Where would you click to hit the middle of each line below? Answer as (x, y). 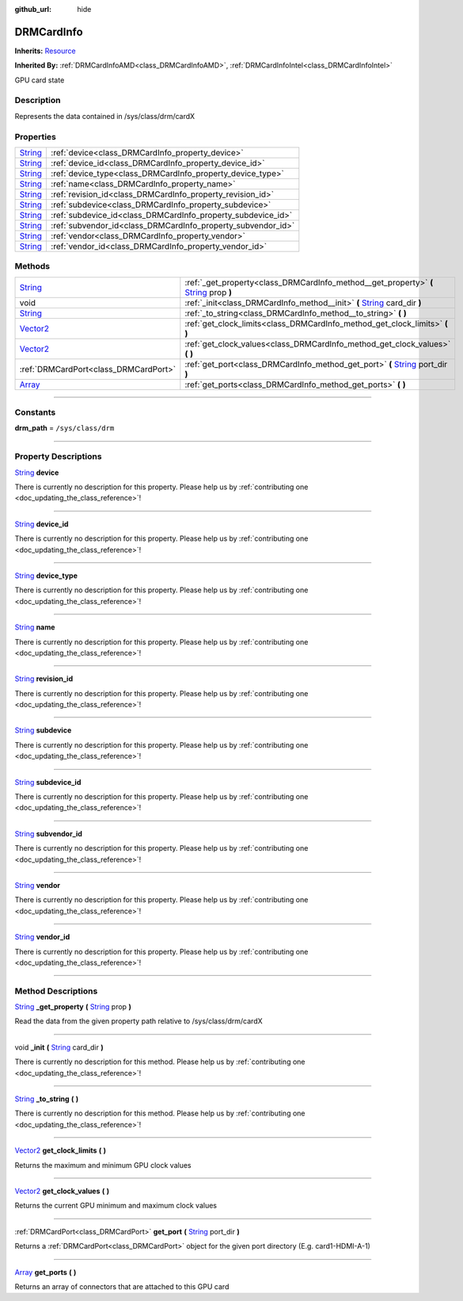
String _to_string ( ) (47, 1099)
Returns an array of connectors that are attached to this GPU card (122, 1286)
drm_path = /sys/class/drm (65, 428)
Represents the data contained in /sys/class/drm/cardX (105, 116)
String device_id (42, 524)
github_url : (33, 9)
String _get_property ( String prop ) (73, 1007)
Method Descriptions (56, 991)
